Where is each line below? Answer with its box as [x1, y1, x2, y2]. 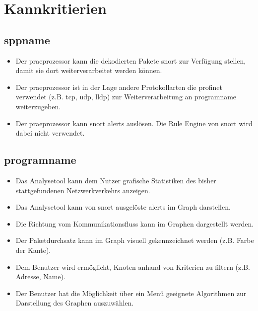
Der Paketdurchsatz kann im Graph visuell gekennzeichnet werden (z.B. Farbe [15, 235, 254, 245]
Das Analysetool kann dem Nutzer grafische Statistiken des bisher [15, 175, 216, 185]
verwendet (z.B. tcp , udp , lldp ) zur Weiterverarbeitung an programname [15, 91, 237, 102]
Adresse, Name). [15, 271, 65, 282]
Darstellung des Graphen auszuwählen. [15, 298, 134, 308]
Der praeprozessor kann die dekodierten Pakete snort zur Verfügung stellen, [15, 55, 246, 66]
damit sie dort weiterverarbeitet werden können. [15, 65, 162, 76]
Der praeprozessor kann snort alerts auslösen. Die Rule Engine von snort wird [15, 118, 253, 128]
